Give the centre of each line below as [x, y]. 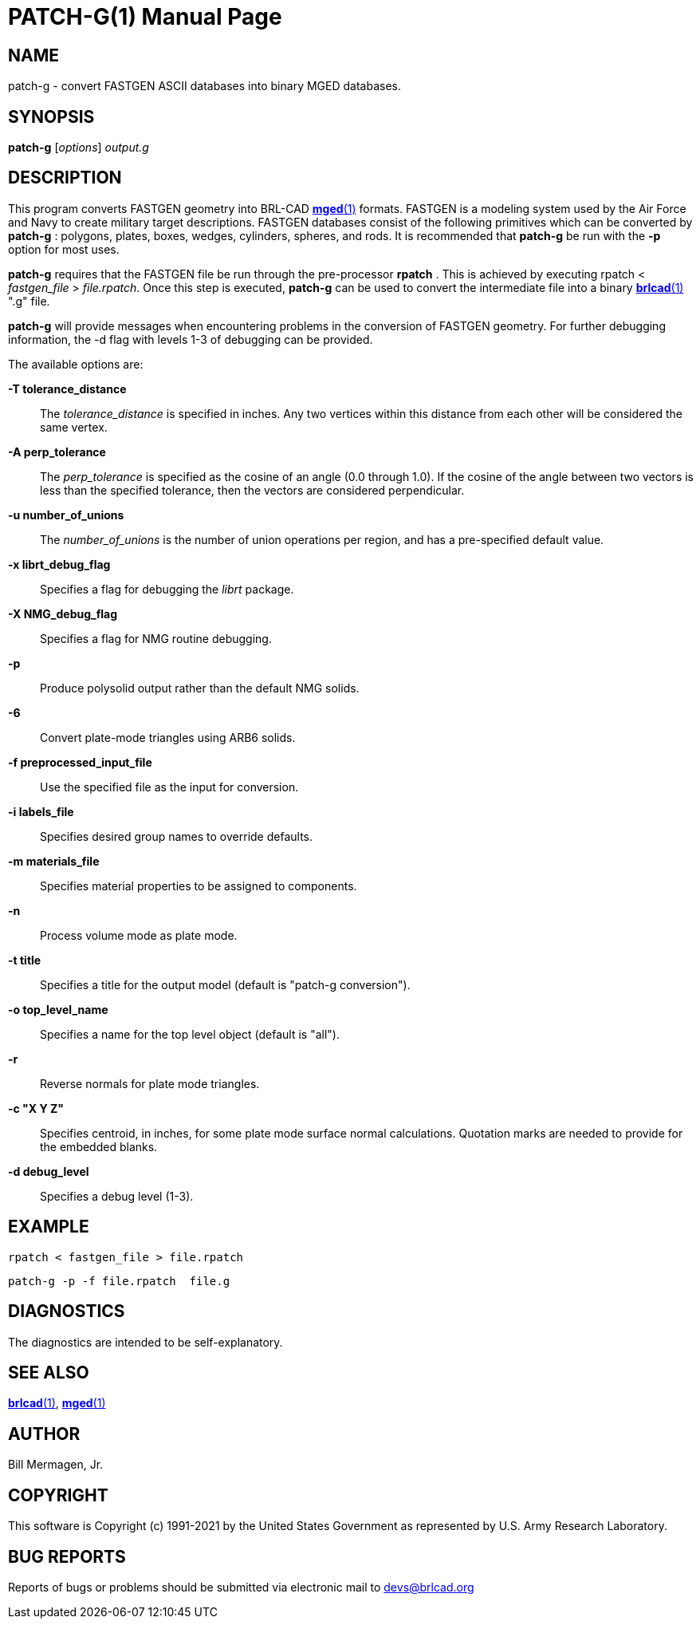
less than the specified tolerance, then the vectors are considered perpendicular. [252, 490]
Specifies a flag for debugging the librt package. [167, 589]
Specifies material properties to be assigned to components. [199, 885]
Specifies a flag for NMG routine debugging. [156, 638]
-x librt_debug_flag [59, 564]
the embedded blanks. [99, 1146]
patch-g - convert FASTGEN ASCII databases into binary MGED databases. [204, 86]
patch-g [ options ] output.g [79, 148]
